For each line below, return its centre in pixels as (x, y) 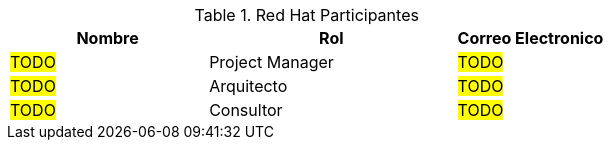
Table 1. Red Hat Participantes (306, 15)
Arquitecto (248, 86)
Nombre (107, 38)
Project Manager (271, 62)
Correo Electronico (530, 38)
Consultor (246, 110)
